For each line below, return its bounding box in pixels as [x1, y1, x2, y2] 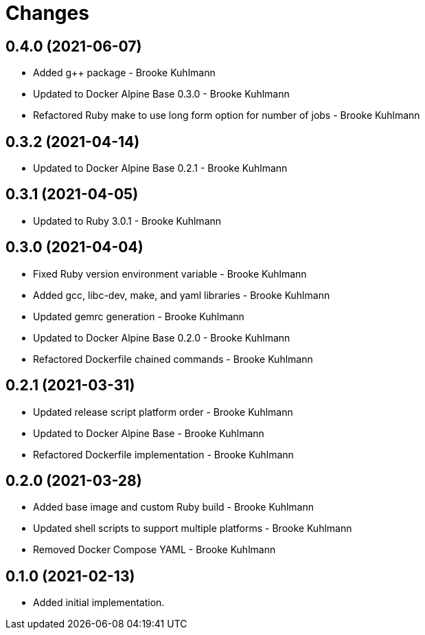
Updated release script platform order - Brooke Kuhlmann [33, 405, 293, 418]
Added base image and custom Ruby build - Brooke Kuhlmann [33, 501, 314, 513]
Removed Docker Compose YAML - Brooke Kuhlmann [33, 544, 276, 556]
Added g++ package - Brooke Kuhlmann [33, 67, 216, 79]
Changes [5, 1, 89, 25]
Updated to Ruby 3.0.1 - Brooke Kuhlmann [33, 214, 222, 227]
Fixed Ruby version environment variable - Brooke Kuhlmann [33, 267, 307, 280]
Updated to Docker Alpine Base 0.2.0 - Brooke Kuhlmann [33, 331, 290, 344]
